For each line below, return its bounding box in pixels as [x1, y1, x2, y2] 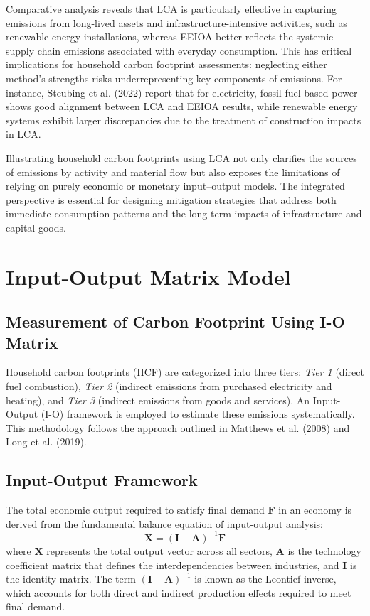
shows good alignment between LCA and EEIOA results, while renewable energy [6, 99, 358, 114]
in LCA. [6, 126, 41, 141]
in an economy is [278, 502, 352, 517]
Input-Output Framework [6, 469, 198, 491]
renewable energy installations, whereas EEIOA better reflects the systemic [6, 29, 334, 44]
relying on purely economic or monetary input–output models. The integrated [6, 178, 345, 193]
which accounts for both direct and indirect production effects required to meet [6, 585, 351, 600]
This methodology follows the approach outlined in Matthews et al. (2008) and [6, 420, 350, 435]
